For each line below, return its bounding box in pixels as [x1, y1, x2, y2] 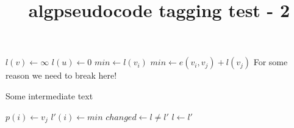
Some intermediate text [5, 89, 93, 102]
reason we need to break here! [5, 69, 117, 82]
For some [253, 55, 288, 68]
